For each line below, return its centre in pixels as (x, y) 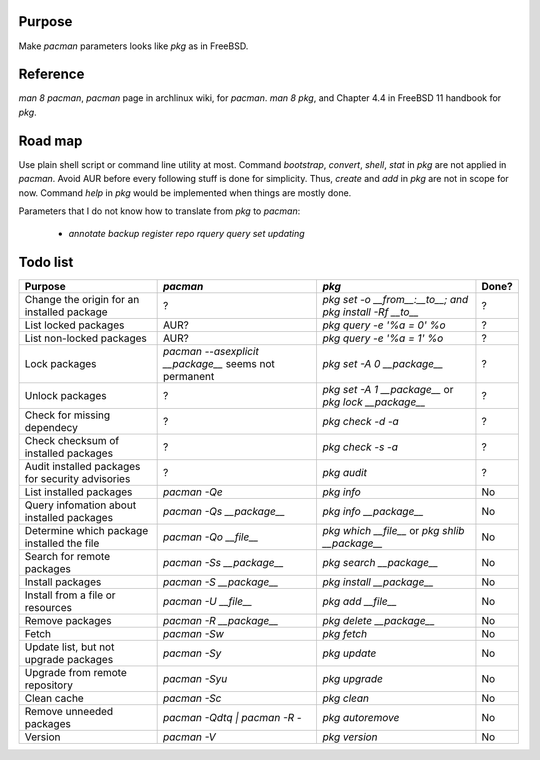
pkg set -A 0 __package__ (383, 364)
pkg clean (346, 698)
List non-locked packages (85, 338)
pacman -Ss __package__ (223, 563)
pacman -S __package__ (220, 582)
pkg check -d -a (360, 422)
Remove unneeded (69, 712)
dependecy (51, 428)
